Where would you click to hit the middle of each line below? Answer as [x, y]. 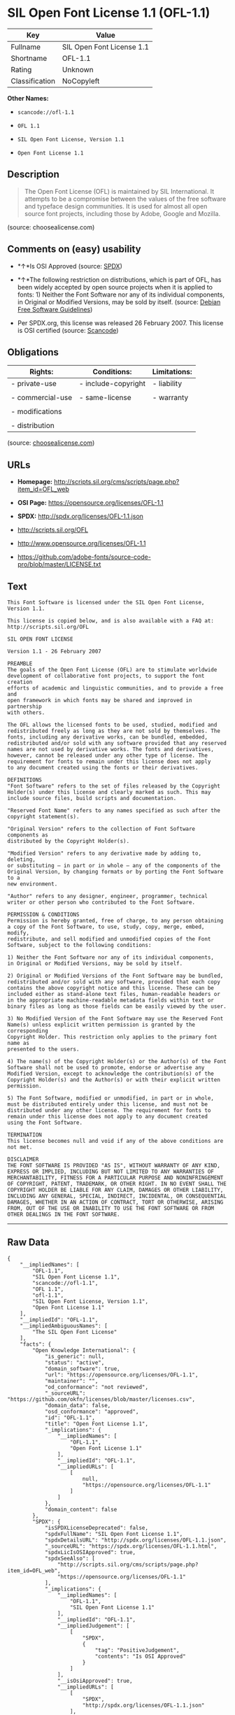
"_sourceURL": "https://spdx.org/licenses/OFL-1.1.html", [131, 1546]
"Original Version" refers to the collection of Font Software [101, 829]
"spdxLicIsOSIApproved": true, [90, 1552]
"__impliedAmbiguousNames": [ [64, 1326]
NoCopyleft [81, 80]
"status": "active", [74, 1362]
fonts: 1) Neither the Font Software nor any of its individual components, [121, 294]
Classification [33, 80]
